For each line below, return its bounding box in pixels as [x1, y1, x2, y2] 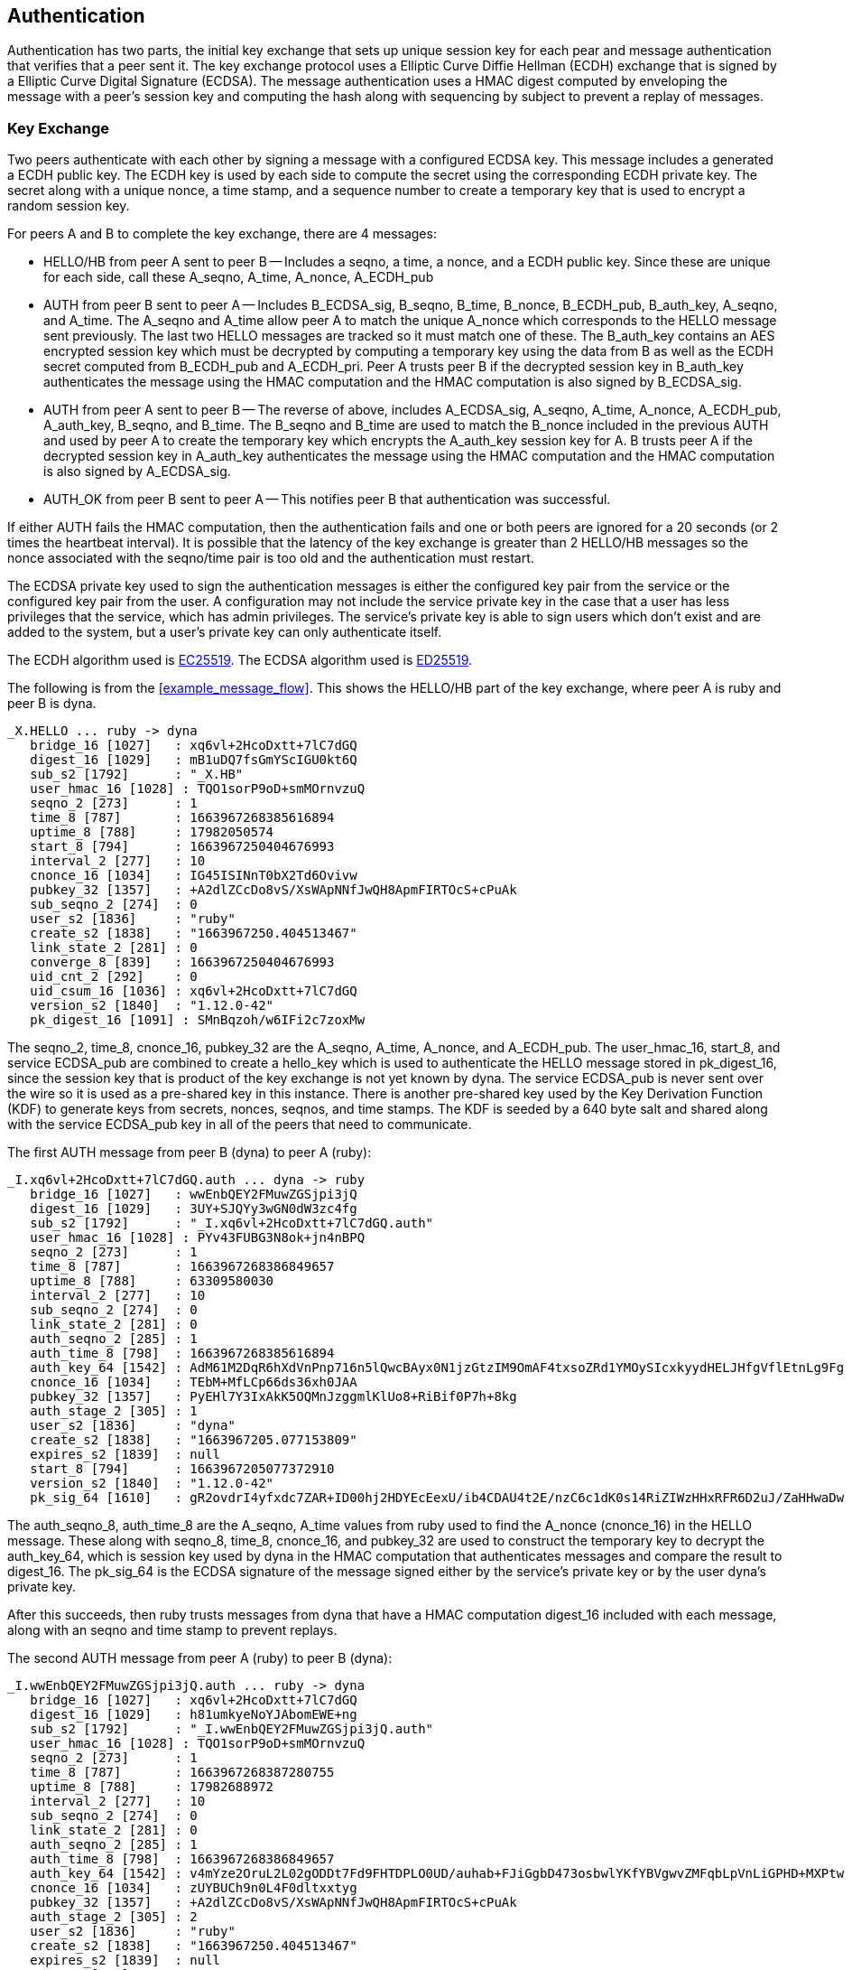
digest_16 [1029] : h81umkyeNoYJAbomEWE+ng [30, 1707, 357, 1723]
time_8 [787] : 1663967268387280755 [30, 1765, 335, 1780]
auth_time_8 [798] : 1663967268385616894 [30, 1346, 335, 1361]
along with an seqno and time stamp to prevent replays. [7, 1622, 338, 1639]
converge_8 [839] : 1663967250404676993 [30, 955, 335, 970]
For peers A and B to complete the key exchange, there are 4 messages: [7, 226, 437, 242]
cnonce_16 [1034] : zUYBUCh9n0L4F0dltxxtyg [30, 1881, 357, 1896]
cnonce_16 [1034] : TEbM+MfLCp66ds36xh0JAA [30, 1375, 357, 1390]
